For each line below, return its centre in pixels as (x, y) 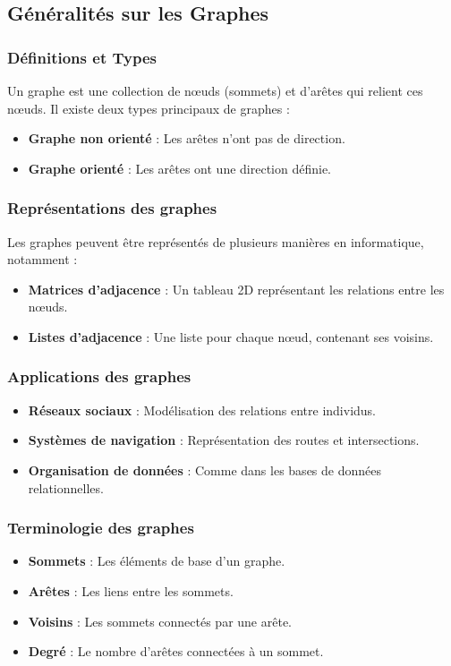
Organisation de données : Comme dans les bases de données (204, 470)
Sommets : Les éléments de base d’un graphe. (157, 561)
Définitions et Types (82, 57)
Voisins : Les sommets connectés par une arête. (160, 621)
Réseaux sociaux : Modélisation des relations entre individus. (202, 410)
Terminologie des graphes (101, 528)
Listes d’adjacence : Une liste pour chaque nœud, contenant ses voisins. (231, 336)
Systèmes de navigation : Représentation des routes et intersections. (224, 440)
